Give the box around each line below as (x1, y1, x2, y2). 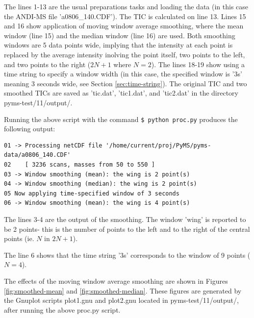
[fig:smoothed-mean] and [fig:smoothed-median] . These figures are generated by (4, 285, 242, 295)
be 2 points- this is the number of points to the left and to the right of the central (4, 223, 250, 234)
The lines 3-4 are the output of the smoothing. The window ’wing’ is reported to (4, 214, 246, 224)
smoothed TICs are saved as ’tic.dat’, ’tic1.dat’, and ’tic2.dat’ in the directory (4, 88, 238, 98)
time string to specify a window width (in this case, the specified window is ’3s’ (4, 69, 242, 79)
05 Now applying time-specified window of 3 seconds (4, 190, 179, 197)
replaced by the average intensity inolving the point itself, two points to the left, (4, 49, 245, 59)
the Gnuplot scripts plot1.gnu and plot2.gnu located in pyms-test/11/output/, (4, 295, 239, 305)
